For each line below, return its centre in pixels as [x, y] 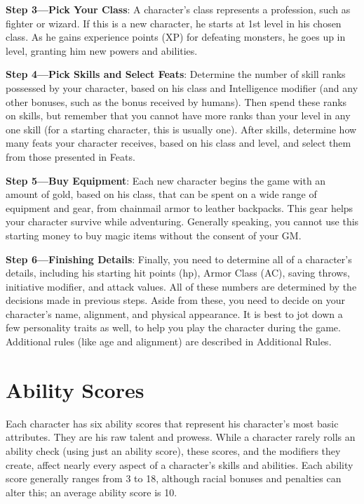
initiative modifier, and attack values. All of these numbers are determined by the [181, 286]
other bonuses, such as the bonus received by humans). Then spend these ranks [176, 101]
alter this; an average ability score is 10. [92, 492]
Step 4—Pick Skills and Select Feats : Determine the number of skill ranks [176, 74]
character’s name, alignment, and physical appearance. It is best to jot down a [174, 313]
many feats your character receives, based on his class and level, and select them [178, 143]
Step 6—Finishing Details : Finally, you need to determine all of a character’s [179, 259]
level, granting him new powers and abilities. [102, 50]
